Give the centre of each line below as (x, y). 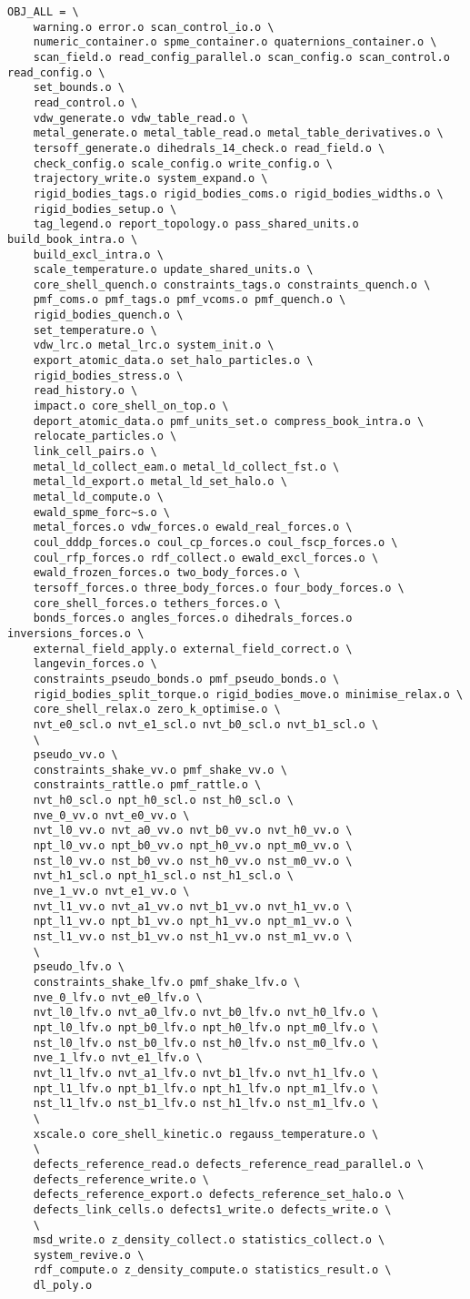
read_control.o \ (85, 102)
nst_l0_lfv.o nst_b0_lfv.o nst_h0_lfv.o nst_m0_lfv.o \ (206, 1043)
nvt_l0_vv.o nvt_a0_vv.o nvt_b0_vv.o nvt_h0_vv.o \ (193, 831)
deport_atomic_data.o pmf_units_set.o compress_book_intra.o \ (229, 421)
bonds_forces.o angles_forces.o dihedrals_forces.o (193, 619)
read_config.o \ (56, 72)
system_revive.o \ (89, 1255)
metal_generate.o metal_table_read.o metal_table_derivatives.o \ (238, 133)
